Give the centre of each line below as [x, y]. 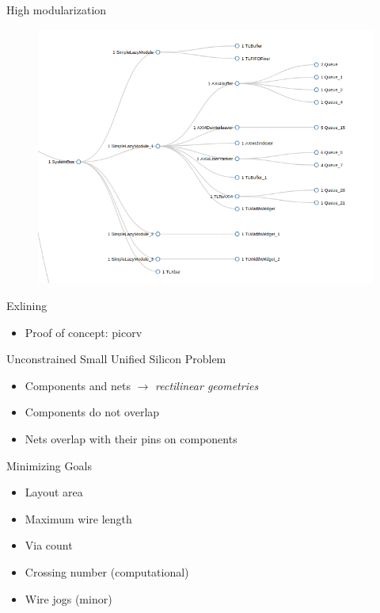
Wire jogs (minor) [68, 598]
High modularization [57, 10]
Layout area [54, 492]
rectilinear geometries [207, 385]
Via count [49, 545]
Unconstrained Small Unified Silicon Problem [116, 359]
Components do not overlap [92, 412]
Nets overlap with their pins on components [131, 438]
